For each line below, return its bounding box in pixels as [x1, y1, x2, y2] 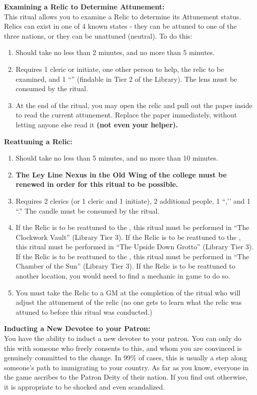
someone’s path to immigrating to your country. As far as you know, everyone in [4, 362, 249, 372]
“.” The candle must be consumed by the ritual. [15, 205, 160, 216]
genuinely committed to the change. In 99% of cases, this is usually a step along [4, 352, 247, 363]
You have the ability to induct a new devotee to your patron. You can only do [4, 333, 242, 343]
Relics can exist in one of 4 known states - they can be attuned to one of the [4, 21, 237, 31]
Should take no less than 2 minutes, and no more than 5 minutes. [15, 47, 215, 57]
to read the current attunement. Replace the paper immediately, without [15, 110, 237, 120]
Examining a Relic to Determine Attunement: [4, 1, 165, 11]
